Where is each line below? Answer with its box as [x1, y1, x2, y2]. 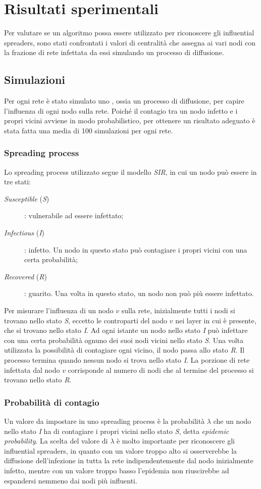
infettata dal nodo [4, 364, 60, 375]
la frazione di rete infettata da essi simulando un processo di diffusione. [4, 47, 224, 58]
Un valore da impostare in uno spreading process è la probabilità [4, 416, 205, 426]
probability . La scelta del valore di [4, 435, 108, 446]
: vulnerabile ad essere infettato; [24, 210, 124, 221]
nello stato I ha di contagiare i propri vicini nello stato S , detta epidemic [4, 425, 229, 436]
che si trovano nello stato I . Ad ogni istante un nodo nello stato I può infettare [4, 325, 248, 335]
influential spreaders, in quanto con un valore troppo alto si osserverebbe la [4, 445, 237, 456]
